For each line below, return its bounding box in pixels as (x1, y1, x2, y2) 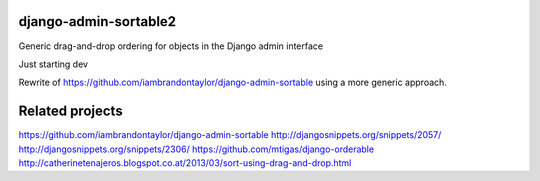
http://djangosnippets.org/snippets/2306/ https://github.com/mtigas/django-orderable (18, 143, 375, 155)
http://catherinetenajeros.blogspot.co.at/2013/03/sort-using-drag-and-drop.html (18, 156, 352, 169)
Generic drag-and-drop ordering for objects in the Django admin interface (18, 40, 324, 52)
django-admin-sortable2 (18, 13, 177, 30)
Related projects (18, 103, 124, 120)
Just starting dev (18, 58, 89, 70)
